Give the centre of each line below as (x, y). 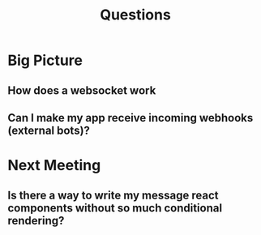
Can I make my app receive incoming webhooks (130, 118)
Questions (135, 15)
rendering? (36, 220)
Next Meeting (54, 166)
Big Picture (45, 60)
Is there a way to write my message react (113, 195)
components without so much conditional (115, 208)
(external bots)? (49, 130)
